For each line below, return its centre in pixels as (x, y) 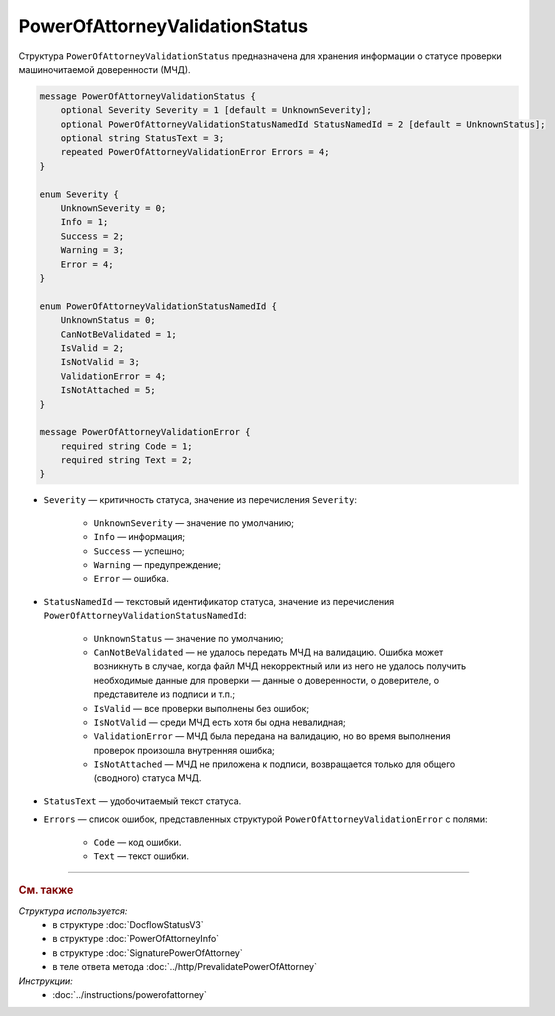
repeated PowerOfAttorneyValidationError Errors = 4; (195, 152)
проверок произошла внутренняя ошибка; (184, 750)
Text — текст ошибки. (141, 856)
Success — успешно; (139, 551)
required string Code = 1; (127, 446)
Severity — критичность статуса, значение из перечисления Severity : (200, 500)
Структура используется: (73, 911)
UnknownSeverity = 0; (113, 208)
